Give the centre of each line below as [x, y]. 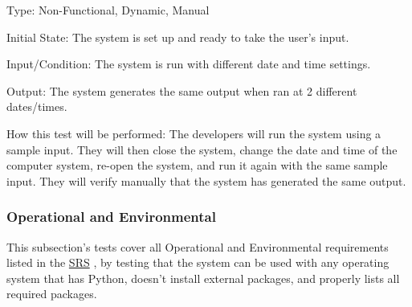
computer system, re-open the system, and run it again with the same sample [197, 165]
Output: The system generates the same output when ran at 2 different [182, 90]
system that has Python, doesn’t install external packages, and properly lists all [203, 278]
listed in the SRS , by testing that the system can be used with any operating [198, 262]
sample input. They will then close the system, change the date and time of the [202, 149]
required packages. [52, 294]
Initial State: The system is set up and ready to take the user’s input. [178, 37]
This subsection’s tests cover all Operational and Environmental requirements [198, 246]
